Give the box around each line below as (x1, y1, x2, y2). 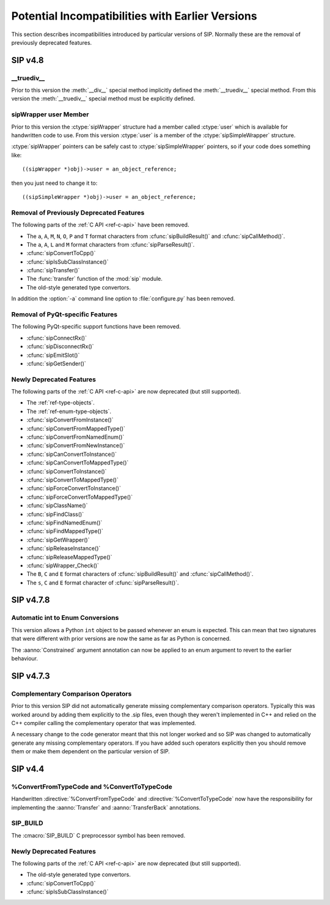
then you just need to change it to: (11, 179, 98, 187)
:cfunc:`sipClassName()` (26, 502, 88, 509)
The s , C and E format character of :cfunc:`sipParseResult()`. (26, 579, 180, 586)
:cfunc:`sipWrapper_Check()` (26, 562, 99, 569)
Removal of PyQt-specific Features (11, 310, 118, 318)
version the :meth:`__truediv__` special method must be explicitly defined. (11, 95, 196, 102)
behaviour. (11, 655, 38, 662)
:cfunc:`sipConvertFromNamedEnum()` (26, 433, 125, 441)
